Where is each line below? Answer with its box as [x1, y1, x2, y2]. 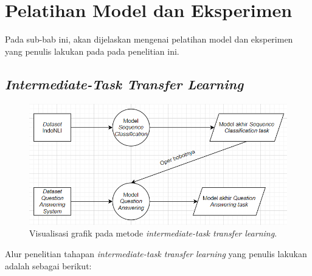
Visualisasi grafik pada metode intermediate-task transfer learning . [29, 227, 277, 240]
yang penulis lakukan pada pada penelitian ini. [5, 44, 179, 57]
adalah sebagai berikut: [5, 259, 92, 272]
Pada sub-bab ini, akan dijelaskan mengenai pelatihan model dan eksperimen [5, 33, 293, 46]
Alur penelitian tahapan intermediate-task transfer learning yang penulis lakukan [5, 247, 307, 260]
